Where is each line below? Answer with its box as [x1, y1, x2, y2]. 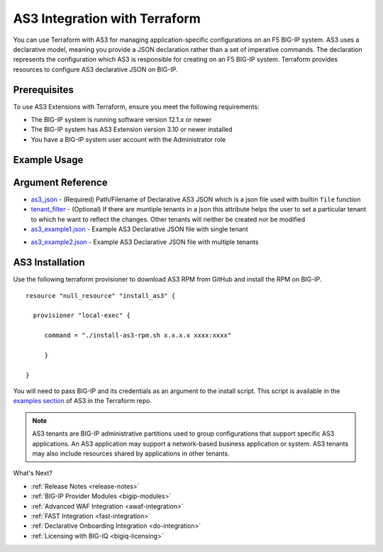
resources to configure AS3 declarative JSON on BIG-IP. [13, 65, 178, 74]
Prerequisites [13, 84, 74, 96]
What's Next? [13, 469, 53, 478]
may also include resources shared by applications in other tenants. [32, 449, 230, 458]
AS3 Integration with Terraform [13, 11, 201, 26]
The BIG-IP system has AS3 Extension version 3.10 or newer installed [30, 125, 233, 134]
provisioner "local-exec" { [33, 311, 131, 319]
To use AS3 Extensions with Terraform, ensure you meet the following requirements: [13, 102, 260, 111]
